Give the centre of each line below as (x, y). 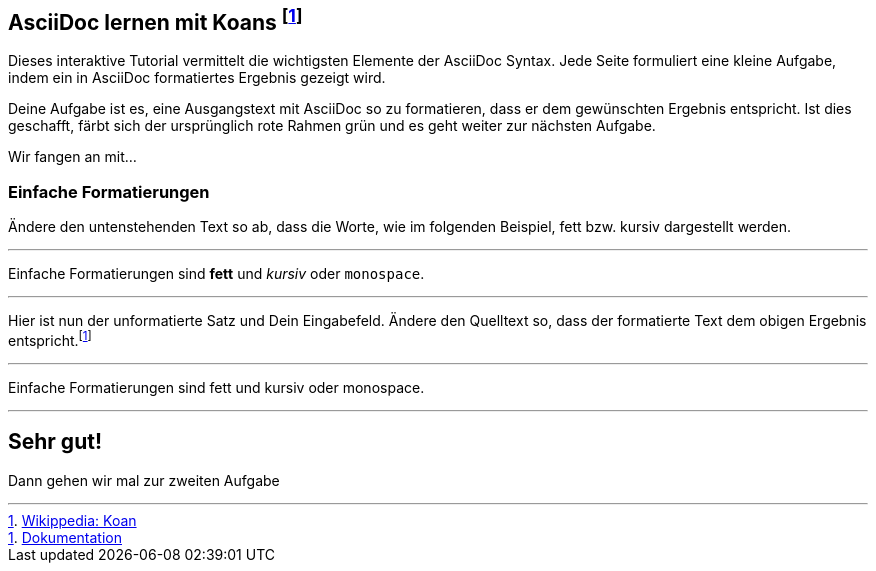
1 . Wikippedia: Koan (72, 520)
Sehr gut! (55, 442)
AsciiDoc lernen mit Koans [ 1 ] (155, 20)
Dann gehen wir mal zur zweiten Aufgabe (144, 480)
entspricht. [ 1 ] (50, 339)
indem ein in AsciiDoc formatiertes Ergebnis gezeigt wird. (197, 78)
